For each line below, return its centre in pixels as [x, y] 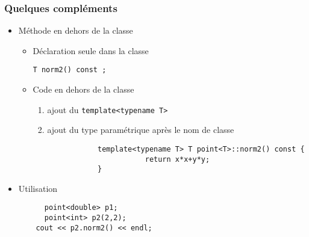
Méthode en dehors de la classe [76, 30]
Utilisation [38, 188]
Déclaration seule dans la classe [91, 50]
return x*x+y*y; [177, 159]
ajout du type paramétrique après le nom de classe [141, 130]
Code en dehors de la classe [83, 89]
